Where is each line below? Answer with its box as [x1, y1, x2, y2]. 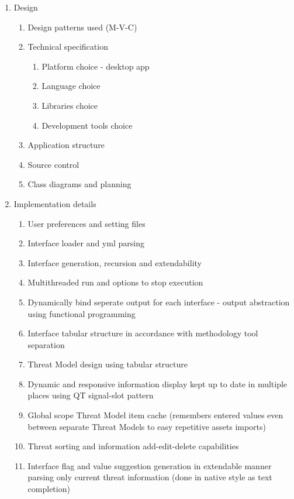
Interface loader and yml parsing [27, 237, 144, 249]
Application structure [27, 139, 105, 151]
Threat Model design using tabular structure [27, 358, 188, 370]
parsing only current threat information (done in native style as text [27, 471, 272, 483]
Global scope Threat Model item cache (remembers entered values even [27, 409, 283, 421]
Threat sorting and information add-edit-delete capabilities [27, 440, 239, 452]
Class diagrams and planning [27, 178, 132, 190]
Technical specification [27, 40, 108, 53]
